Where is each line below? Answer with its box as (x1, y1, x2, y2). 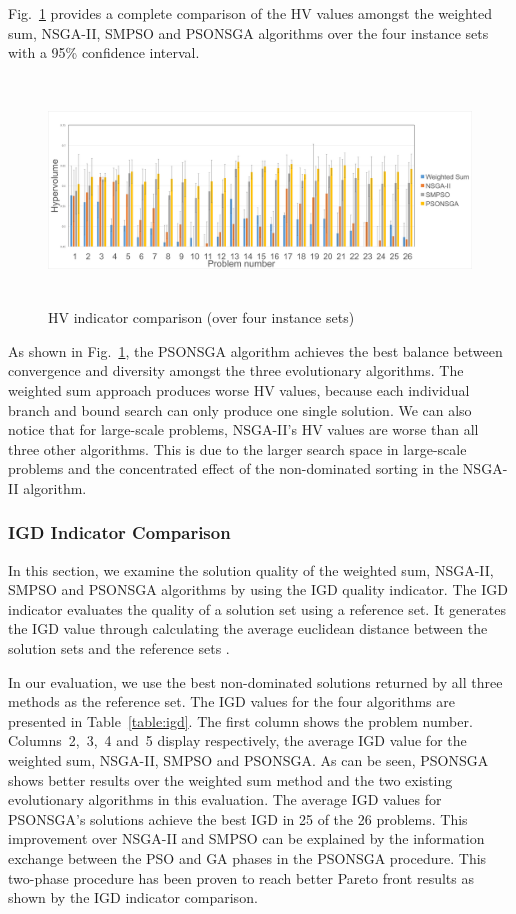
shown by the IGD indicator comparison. (8, 887, 258, 908)
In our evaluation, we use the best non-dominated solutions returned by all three (8, 671, 503, 692)
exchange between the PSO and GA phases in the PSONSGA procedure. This (8, 848, 487, 869)
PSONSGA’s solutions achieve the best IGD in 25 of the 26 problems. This (8, 808, 468, 829)
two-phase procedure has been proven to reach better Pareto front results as (8, 867, 474, 888)
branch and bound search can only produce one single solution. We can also (8, 399, 472, 420)
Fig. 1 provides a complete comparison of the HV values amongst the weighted (8, 3, 492, 23)
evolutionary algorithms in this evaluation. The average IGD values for (8, 789, 442, 810)
